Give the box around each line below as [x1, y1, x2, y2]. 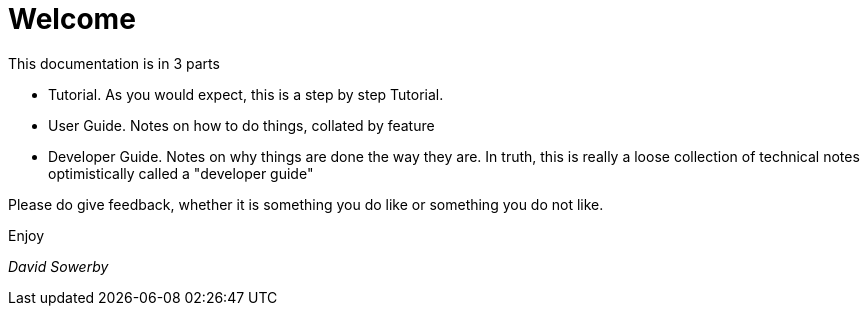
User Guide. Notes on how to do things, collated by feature [48, 116, 435, 134]
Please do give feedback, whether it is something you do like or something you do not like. [8, 195, 604, 213]
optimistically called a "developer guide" [48, 164, 314, 182]
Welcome [8, 2, 136, 36]
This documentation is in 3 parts [8, 54, 220, 72]
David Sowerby [8, 257, 109, 275]
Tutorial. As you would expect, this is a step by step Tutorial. [48, 85, 444, 103]
